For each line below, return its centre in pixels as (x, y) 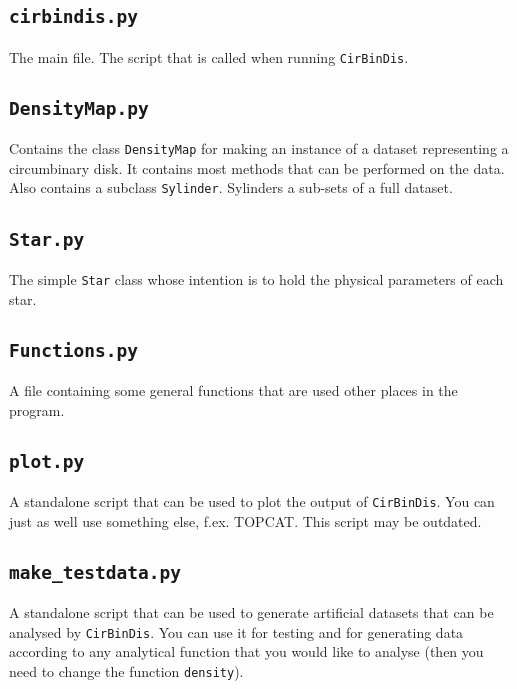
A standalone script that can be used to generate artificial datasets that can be (251, 611)
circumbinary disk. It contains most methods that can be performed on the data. (257, 167)
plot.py (47, 461)
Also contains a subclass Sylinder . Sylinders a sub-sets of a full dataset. (231, 187)
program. (37, 409)
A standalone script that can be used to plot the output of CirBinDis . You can (252, 500)
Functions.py (73, 350)
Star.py (47, 239)
